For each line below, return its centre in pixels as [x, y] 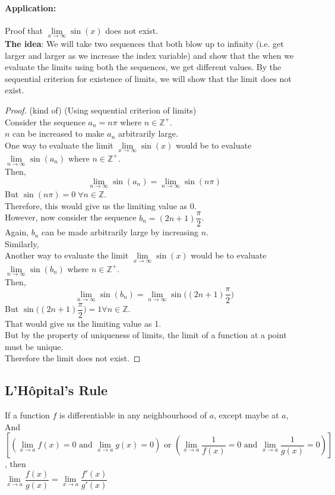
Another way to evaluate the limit [67, 255]
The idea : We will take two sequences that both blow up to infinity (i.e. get [144, 44]
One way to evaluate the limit [59, 145]
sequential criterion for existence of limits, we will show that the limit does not [148, 78]
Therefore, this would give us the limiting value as [96, 205]
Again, [17, 232]
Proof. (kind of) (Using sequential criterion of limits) [101, 110]
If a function [27, 415]
